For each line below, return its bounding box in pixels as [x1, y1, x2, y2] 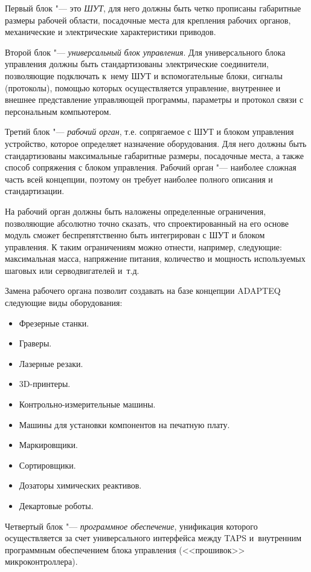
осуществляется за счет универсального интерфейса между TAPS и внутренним [5, 531, 302, 544]
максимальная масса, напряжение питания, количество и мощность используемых [5, 252, 306, 265]
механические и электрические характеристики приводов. [5, 25, 216, 38]
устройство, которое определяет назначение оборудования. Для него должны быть [5, 137, 307, 149]
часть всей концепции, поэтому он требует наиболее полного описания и [5, 172, 273, 185]
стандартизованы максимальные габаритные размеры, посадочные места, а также [5, 149, 304, 161]
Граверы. [19, 337, 52, 349]
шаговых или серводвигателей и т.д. [5, 264, 139, 276]
